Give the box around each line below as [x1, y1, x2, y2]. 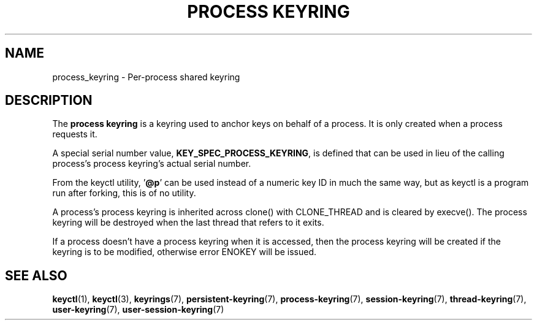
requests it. [52, 129, 97, 140]
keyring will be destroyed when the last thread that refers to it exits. [52, 217, 324, 228]
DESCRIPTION [5, 93, 93, 109]
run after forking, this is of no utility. [52, 188, 196, 199]
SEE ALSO [5, 267, 67, 283]
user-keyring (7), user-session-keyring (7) [52, 304, 224, 315]
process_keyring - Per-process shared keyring [52, 71, 240, 82]
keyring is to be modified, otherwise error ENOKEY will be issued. [52, 247, 316, 258]
